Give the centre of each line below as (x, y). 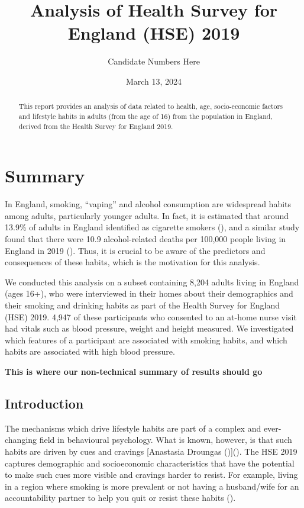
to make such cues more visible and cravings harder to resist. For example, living (151, 475)
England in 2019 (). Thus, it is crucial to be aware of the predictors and (135, 250)
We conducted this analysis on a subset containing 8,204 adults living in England (152, 282)
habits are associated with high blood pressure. (90, 351)
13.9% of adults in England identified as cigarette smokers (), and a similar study (152, 227)
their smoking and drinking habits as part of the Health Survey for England (143, 305)
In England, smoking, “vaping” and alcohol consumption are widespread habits (148, 204)
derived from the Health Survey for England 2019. (96, 126)
